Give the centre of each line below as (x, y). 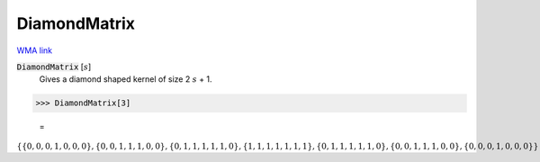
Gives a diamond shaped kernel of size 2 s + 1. (126, 79)
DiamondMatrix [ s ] (54, 67)
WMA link (35, 50)
